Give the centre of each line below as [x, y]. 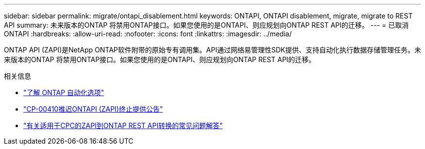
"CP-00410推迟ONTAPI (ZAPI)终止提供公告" [93, 109]
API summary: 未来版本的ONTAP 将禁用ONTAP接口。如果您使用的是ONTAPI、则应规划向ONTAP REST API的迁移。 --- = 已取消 [206, 25]
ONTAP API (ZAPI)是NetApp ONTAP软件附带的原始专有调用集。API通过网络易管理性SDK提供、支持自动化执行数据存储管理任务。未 [212, 50]
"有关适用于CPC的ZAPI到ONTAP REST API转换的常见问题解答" [123, 125]
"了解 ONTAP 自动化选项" [64, 92]
